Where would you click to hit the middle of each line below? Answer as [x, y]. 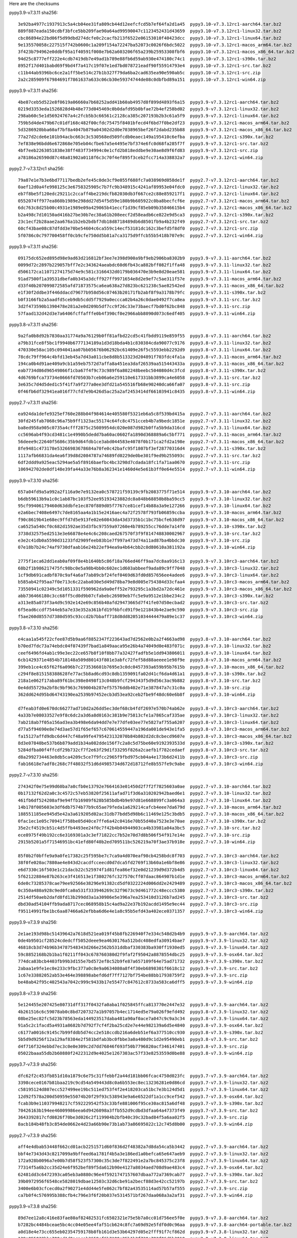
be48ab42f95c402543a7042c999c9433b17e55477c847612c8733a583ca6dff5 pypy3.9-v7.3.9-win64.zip [135, 982]
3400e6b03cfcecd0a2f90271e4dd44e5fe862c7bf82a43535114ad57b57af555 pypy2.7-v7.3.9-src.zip [133, 1188]
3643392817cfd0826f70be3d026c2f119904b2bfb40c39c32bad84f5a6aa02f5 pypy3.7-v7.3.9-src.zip [133, 1117]
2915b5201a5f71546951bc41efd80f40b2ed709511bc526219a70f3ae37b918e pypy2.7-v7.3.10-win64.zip [137, 842]
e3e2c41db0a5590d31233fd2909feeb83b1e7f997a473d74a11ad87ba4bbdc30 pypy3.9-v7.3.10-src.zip [134, 540]
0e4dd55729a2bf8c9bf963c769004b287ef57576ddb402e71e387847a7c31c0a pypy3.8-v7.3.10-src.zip [134, 688]
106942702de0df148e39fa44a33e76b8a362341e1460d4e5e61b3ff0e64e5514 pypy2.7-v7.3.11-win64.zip [137, 469]
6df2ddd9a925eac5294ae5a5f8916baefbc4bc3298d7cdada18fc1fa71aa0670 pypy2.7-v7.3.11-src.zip [134, 463]
